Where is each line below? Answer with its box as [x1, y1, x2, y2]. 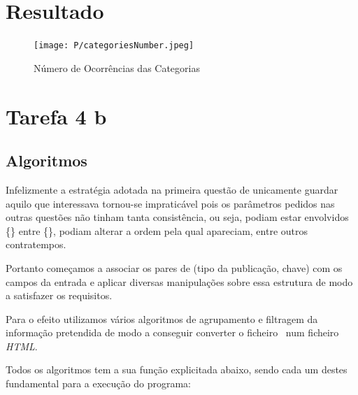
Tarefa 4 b [6, 101, 107, 130]
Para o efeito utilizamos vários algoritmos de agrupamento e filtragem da [6, 311, 318, 326]
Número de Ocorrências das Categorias [34, 60, 200, 75]
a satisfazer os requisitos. [6, 288, 113, 303]
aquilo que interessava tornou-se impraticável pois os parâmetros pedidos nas [6, 196, 335, 210]
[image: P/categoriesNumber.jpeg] [34, 41, 194, 51]
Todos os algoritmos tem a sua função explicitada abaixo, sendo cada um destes [6, 362, 348, 377]
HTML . [6, 338, 38, 353]
